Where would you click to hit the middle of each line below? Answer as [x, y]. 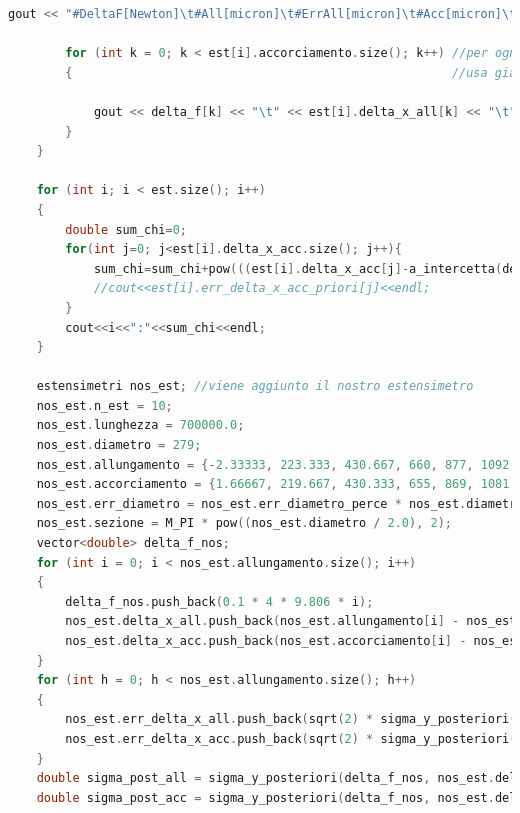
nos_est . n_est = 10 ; [104, 405]
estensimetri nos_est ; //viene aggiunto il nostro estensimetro [255, 386]
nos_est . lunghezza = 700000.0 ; [140, 425]
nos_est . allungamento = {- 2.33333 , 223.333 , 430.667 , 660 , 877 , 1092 [273, 464]
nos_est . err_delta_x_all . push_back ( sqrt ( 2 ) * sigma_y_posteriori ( [291, 719]
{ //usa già [291, 72]
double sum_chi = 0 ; [126, 229]
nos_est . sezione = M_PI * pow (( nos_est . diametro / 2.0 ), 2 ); [244, 523]
